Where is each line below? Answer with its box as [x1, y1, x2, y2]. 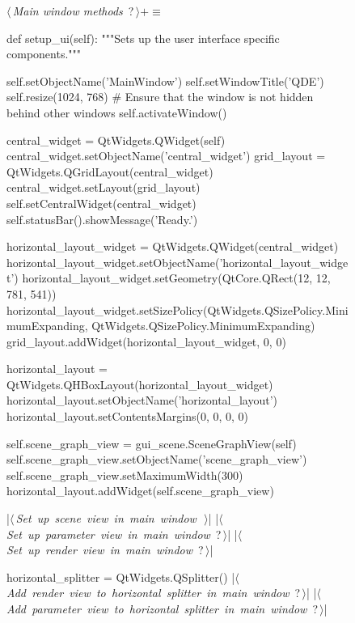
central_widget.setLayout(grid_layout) [6, 179, 201, 196]
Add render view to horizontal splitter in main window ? [6, 584, 301, 601]
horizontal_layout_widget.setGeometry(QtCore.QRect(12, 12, [22, 269, 331, 286]
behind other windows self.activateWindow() [6, 104, 227, 121]
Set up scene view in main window [15, 510, 197, 527]
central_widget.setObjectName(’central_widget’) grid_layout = [6, 147, 326, 164]
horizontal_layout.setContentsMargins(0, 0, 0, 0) [6, 408, 248, 425]
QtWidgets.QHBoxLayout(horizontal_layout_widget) [6, 375, 273, 392]
